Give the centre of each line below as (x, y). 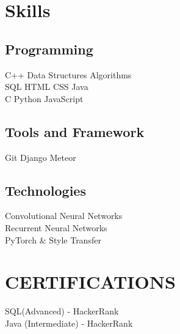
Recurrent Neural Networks (56, 227)
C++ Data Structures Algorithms (68, 74)
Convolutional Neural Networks (64, 216)
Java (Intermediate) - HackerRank (69, 323)
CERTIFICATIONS (90, 282)
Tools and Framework (75, 131)
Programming (49, 49)
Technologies (45, 190)
